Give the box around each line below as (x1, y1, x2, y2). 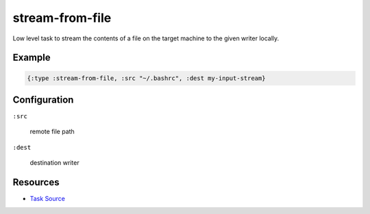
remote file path (29, 127, 75, 136)
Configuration (12, 94, 74, 105)
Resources (12, 176, 60, 188)
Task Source (29, 195, 65, 203)
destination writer (29, 159, 79, 167)
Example (12, 52, 51, 64)
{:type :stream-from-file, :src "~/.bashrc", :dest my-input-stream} (27, 74, 266, 82)
